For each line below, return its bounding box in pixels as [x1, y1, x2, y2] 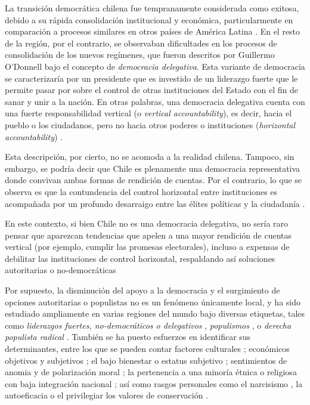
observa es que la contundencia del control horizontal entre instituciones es [5, 185, 278, 197]
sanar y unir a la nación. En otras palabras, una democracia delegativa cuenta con [5, 95, 305, 107]
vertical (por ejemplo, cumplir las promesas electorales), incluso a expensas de [5, 240, 290, 253]
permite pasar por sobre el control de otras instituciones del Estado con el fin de [5, 84, 299, 96]
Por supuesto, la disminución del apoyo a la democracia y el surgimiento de [5, 284, 280, 296]
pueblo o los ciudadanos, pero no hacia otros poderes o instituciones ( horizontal [5, 118, 296, 131]
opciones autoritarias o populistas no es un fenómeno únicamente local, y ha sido [5, 295, 300, 308]
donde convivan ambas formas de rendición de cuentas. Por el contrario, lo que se [5, 174, 302, 186]
